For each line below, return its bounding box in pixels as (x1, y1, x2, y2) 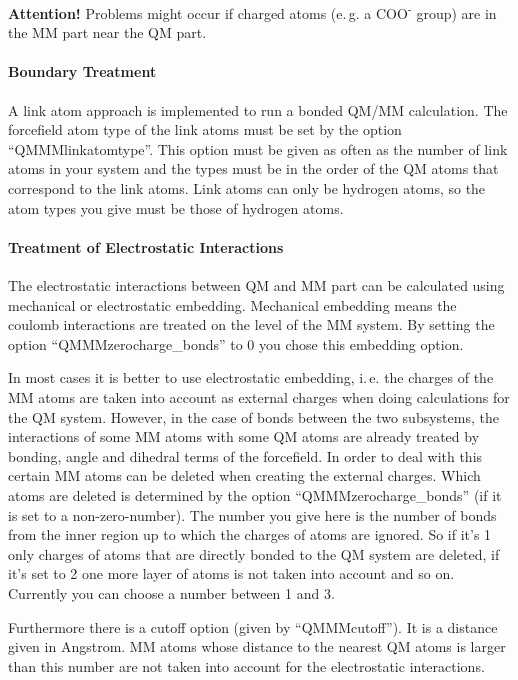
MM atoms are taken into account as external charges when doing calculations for (8, 386, 510, 407)
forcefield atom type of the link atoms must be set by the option (8, 119, 402, 140)
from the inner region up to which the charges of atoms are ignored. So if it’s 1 (8, 524, 492, 545)
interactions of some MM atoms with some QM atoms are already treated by (8, 426, 480, 447)
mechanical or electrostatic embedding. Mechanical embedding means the (8, 294, 457, 315)
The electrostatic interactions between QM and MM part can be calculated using (8, 275, 505, 295)
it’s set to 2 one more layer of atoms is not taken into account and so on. (8, 563, 455, 584)
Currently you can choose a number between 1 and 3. (8, 582, 335, 603)
